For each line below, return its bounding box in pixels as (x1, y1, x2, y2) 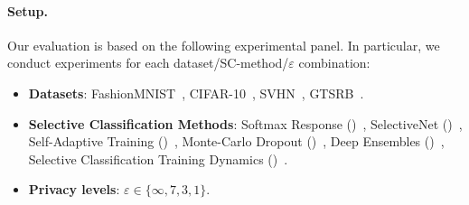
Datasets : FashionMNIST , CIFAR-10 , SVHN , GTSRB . (28, 83, 364, 102)
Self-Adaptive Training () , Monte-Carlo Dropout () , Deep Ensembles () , (28, 132, 445, 151)
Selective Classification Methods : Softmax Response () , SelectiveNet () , (28, 114, 463, 133)
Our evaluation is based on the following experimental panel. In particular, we (7, 35, 440, 54)
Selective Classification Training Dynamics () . (28, 149, 288, 168)
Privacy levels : (28, 180, 120, 199)
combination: (298, 53, 371, 72)
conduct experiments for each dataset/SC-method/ (7, 53, 289, 72)
